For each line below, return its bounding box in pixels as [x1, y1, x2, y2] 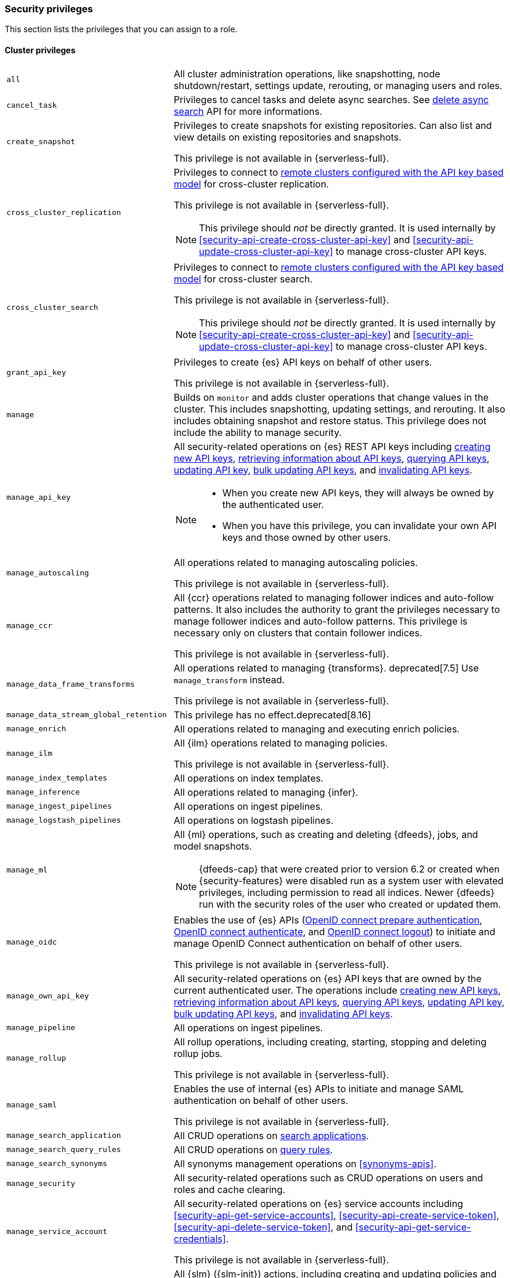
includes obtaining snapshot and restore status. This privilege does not [173, 414, 487, 427]
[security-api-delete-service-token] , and [173, 1221, 353, 1233]
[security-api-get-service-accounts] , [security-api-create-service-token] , [173, 1209, 499, 1221]
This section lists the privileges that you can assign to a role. [5, 24, 238, 35]
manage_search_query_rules [6, 1145, 121, 1154]
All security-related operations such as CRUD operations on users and [173, 1171, 483, 1184]
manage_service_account [6, 1227, 108, 1236]
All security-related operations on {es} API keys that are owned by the [173, 972, 482, 984]
